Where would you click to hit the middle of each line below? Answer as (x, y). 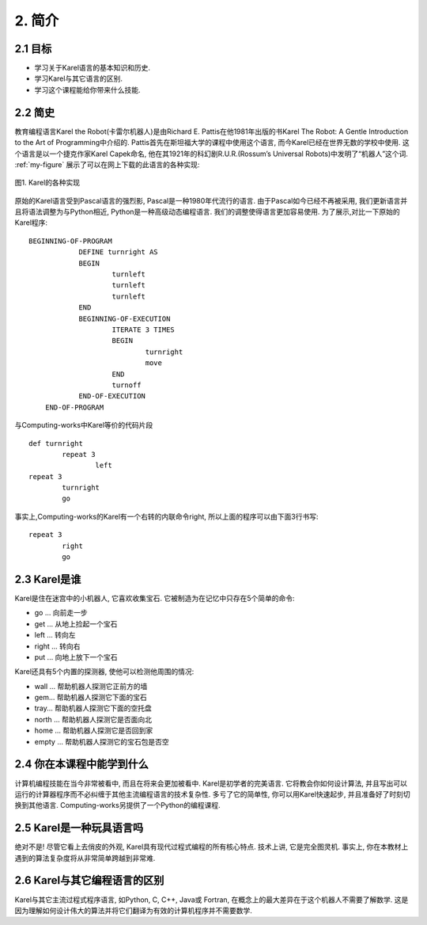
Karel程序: (31, 223)
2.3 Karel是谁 (48, 579)
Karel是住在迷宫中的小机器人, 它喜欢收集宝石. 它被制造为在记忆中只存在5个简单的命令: (155, 598)
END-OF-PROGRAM (74, 407)
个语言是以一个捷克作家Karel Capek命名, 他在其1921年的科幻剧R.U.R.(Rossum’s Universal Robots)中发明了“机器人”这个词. (212, 154)
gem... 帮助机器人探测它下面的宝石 (91, 698)
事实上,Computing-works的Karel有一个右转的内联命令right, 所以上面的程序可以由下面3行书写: (166, 516)
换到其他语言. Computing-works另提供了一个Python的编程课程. (117, 805)
